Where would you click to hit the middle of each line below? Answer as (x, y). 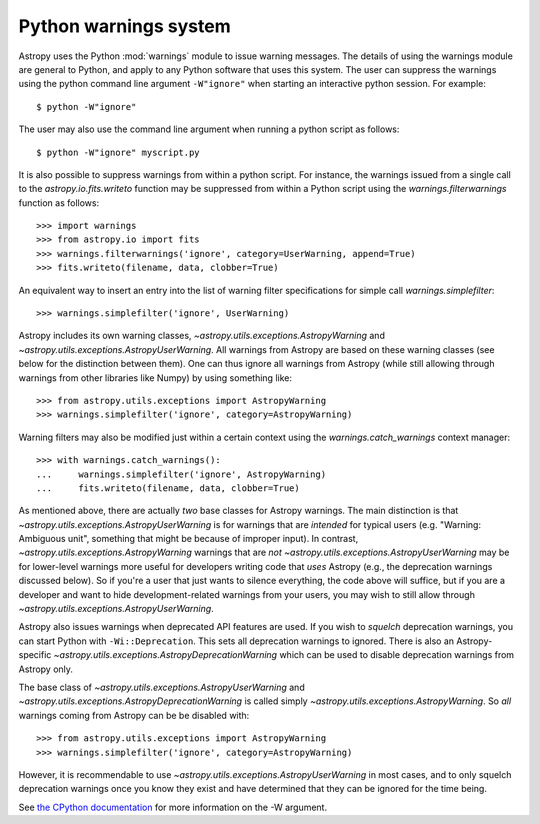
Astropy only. (46, 669)
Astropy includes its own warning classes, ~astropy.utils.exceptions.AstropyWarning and (201, 336)
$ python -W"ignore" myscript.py (118, 152)
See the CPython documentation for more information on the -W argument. (173, 807)
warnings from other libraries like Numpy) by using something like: (155, 377)
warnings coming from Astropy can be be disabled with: (134, 715)
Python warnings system (124, 26)
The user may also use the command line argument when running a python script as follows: (209, 129)
